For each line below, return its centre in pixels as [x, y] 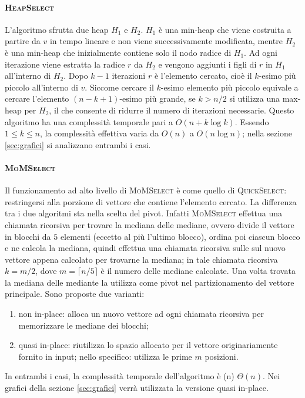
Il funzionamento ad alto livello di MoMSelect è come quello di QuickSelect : [146, 190]
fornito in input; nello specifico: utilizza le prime [105, 356]
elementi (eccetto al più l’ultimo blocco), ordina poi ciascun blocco [180, 236]
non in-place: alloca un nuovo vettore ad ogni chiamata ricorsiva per [141, 314]
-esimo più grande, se [157, 98]
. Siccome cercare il [119, 87]
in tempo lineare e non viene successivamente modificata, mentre [166, 41]
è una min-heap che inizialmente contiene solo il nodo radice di [118, 52]
